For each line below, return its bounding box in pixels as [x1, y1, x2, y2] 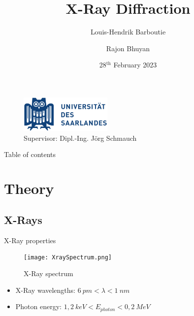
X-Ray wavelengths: [15, 284, 75, 295]
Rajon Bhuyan [106, 43, 150, 53]
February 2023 [113, 60, 157, 70]
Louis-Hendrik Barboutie [90, 27, 166, 37]
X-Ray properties [4, 235, 56, 245]
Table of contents [4, 149, 56, 159]
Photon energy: [15, 301, 62, 312]
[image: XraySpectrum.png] [24, 254, 112, 261]
